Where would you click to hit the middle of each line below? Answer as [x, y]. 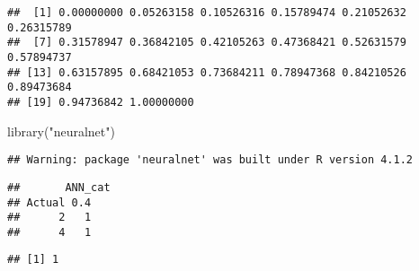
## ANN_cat [59, 187]
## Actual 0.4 [49, 202]
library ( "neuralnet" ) [61, 131]
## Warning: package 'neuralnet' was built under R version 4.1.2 [210, 160]
